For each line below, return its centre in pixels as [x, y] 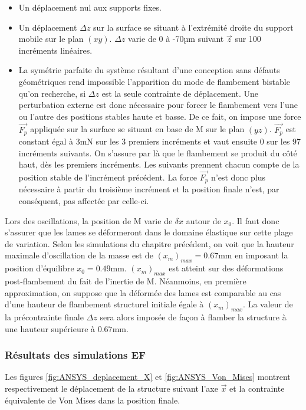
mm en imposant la [253, 255]
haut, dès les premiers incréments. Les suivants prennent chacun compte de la [159, 164]
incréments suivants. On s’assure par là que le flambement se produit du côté [158, 152]
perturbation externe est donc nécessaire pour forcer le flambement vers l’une [158, 105]
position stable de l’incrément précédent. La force [108, 177]
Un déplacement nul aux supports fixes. [90, 7]
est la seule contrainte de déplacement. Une [180, 93]
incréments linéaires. [55, 50]
